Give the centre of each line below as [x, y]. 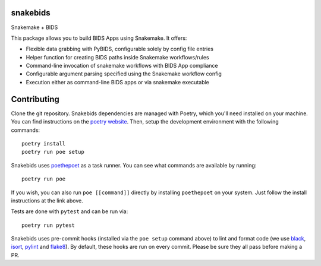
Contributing [35, 99]
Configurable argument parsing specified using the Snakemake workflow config [124, 74]
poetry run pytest [48, 225]
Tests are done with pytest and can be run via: [70, 211]
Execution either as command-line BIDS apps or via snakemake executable [117, 82]
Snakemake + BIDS [34, 27]
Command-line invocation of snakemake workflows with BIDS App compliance [122, 66]
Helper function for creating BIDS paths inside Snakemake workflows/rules [117, 57]
